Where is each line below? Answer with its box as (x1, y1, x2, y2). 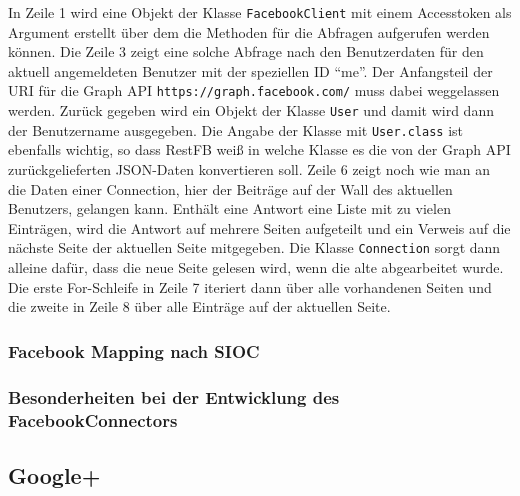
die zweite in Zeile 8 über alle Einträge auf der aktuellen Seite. (8, 296, 391, 317)
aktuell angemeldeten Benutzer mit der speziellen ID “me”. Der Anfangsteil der (8, 60, 493, 81)
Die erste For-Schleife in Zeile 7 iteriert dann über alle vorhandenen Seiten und (8, 276, 492, 297)
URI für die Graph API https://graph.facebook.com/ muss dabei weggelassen (8, 80, 500, 101)
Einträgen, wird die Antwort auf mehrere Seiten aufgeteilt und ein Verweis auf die (8, 217, 511, 238)
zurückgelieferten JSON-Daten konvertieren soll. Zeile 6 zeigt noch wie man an (8, 159, 491, 179)
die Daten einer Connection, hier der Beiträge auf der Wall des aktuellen (8, 178, 453, 199)
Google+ (8, 459, 101, 490)
